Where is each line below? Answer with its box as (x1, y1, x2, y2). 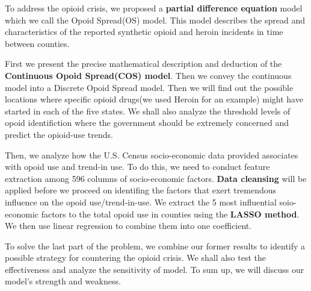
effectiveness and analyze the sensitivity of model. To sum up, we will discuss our (5, 263, 304, 275)
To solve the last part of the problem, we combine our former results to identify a (5, 239, 306, 252)
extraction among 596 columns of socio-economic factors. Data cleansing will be (5, 172, 307, 184)
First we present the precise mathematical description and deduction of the (5, 57, 282, 70)
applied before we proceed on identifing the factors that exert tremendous (5, 184, 277, 196)
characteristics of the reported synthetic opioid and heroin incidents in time (5, 25, 283, 38)
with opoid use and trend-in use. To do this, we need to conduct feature (5, 160, 270, 173)
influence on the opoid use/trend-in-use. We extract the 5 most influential (5, 195, 277, 208)
